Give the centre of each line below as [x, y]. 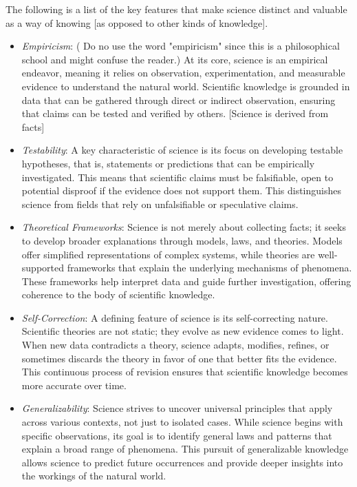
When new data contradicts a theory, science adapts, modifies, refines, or [175, 345]
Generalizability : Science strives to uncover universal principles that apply [177, 408]
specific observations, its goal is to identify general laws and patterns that [177, 435]
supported [43, 268]
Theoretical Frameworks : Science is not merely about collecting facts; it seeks [184, 227]
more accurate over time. [74, 385]
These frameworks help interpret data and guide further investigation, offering [186, 281]
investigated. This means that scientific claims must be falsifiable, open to [177, 177]
